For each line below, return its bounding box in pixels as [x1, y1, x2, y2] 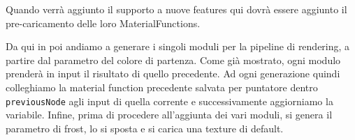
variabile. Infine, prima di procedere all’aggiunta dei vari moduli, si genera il [6, 107, 333, 122]
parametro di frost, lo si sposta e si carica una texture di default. [6, 120, 284, 135]
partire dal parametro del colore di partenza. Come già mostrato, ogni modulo [6, 52, 341, 67]
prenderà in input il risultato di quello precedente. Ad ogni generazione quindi [6, 66, 340, 81]
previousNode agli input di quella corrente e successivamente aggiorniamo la [6, 93, 333, 108]
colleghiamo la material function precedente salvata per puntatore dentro [6, 79, 318, 94]
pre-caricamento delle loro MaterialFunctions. [6, 15, 201, 30]
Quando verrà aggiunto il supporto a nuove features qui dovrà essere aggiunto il [6, 2, 347, 16]
